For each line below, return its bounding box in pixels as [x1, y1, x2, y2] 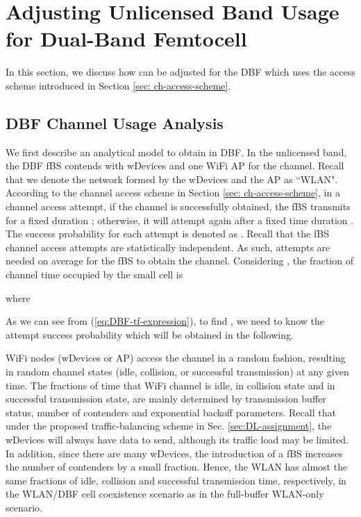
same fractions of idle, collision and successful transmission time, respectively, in [6, 473, 346, 487]
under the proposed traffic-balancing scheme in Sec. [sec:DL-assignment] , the [6, 418, 332, 433]
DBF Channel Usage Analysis [6, 112, 224, 133]
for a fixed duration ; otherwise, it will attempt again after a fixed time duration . [6, 212, 354, 227]
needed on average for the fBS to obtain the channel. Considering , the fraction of [6, 253, 353, 268]
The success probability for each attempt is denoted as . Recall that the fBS [6, 226, 329, 241]
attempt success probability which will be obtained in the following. [6, 327, 294, 341]
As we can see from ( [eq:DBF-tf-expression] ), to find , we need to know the [6, 314, 325, 328]
